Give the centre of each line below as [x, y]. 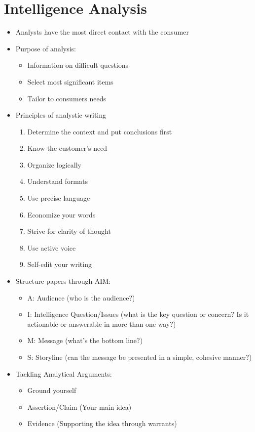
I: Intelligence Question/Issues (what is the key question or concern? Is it [138, 314]
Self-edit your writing [59, 264]
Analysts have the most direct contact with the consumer [102, 32]
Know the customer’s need [67, 148]
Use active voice [52, 247]
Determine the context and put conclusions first [100, 131]
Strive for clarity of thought [69, 231]
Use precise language [59, 198]
